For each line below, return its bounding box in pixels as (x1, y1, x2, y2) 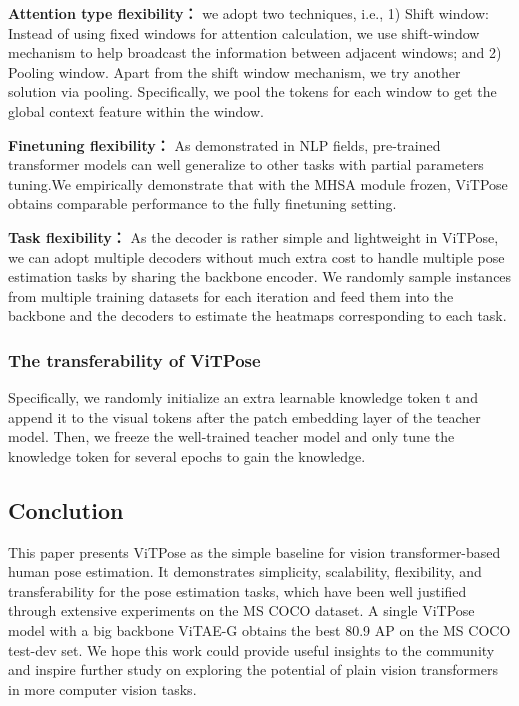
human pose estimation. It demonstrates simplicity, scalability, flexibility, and (8, 561, 482, 582)
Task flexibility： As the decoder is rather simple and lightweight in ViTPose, (8, 226, 499, 247)
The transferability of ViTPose (8, 347, 261, 372)
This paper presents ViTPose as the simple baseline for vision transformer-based (8, 541, 501, 562)
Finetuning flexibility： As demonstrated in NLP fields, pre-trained (8, 134, 441, 155)
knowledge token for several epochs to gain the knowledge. (8, 445, 366, 466)
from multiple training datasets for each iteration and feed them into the (8, 285, 454, 306)
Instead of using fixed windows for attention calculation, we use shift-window (8, 22, 480, 43)
